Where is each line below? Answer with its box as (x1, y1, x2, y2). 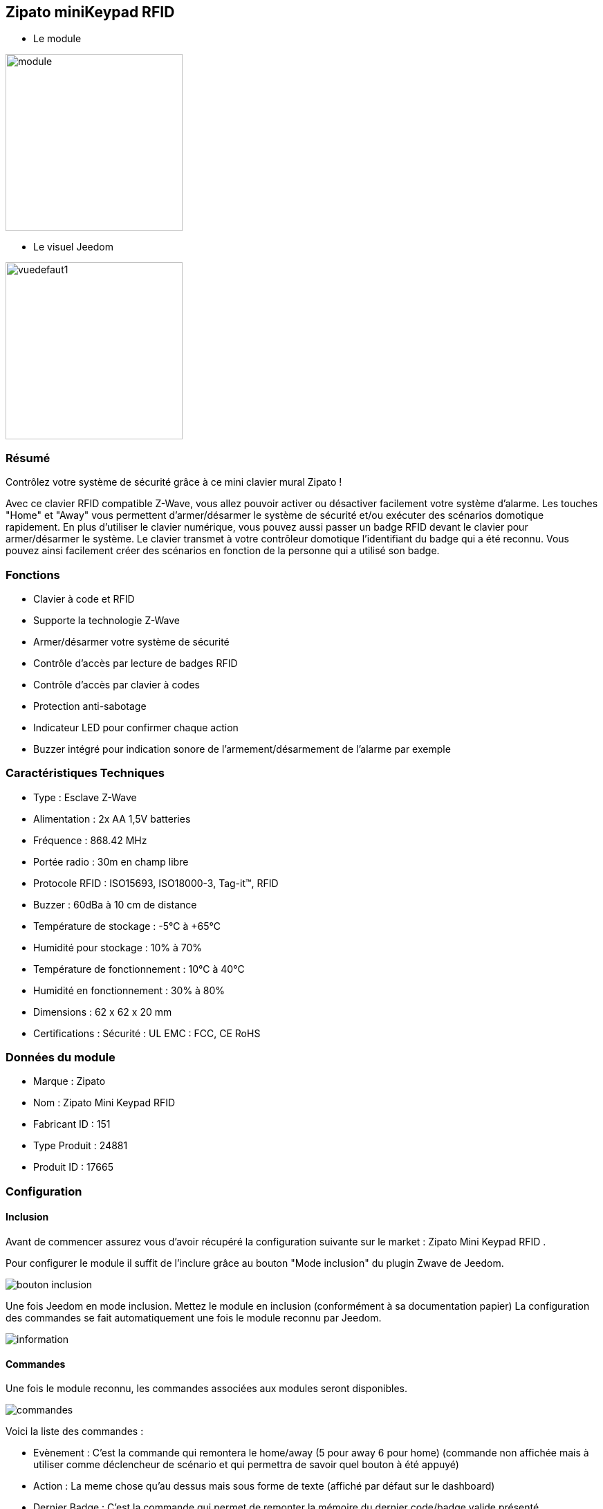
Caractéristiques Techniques (6, 766, 165, 780)
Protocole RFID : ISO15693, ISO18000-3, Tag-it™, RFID (33, 877, 279, 889)
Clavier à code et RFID (33, 592, 135, 605)
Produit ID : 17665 (33, 1161, 113, 1173)
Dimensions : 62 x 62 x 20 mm (33, 1005, 172, 1018)
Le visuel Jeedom (33, 241, 113, 253)
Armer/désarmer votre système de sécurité (33, 635, 230, 648)
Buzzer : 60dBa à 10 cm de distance (33, 898, 197, 911)
